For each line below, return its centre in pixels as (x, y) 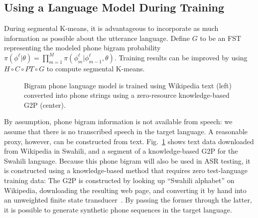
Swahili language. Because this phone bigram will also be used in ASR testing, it (127, 160)
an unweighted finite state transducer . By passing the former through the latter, (128, 200)
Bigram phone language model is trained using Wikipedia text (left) (128, 85)
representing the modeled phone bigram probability (82, 48)
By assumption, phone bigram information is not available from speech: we (118, 121)
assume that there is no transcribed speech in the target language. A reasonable (126, 131)
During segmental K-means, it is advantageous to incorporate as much (111, 28)
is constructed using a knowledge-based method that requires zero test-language (126, 170)
